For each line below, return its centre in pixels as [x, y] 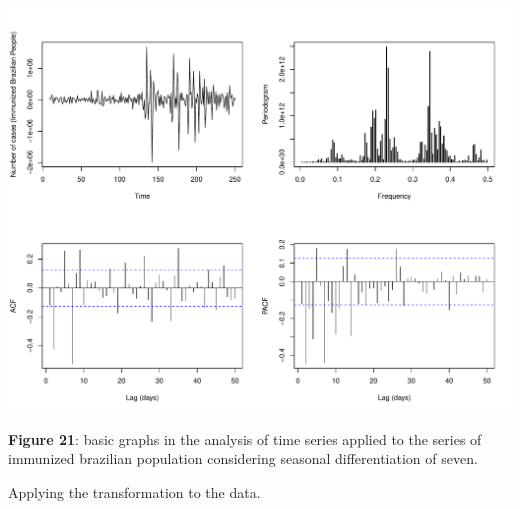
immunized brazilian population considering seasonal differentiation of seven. [243, 458]
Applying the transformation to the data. [134, 491]
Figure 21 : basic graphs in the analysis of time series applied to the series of [245, 438]
